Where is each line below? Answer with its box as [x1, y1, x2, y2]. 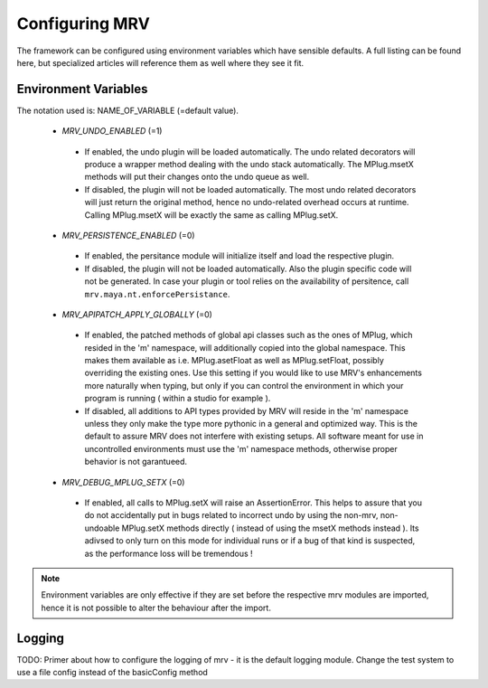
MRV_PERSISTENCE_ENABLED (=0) [61, 230, 195, 240]
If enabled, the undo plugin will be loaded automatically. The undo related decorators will [84, 146, 416, 157]
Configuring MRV [16, 14, 151, 33]
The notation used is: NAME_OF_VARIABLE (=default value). [16, 105, 239, 116]
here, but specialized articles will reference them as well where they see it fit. [16, 57, 305, 68]
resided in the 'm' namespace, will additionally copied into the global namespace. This [84, 342, 406, 353]
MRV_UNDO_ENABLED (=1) [61, 126, 163, 137]
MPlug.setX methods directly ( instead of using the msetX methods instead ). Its [121, 523, 419, 533]
